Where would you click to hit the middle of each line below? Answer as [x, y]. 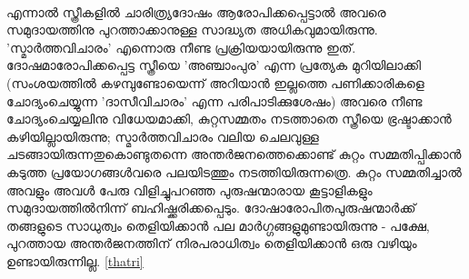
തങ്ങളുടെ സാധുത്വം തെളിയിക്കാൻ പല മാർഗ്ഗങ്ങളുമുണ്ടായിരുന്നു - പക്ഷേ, [218, 225]
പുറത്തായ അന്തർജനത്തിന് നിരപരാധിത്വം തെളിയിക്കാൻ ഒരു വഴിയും [212, 243]
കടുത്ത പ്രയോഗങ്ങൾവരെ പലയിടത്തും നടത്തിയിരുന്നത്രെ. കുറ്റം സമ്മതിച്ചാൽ [234, 171]
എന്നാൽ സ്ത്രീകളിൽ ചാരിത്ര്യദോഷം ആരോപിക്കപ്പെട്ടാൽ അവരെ [196, 11]
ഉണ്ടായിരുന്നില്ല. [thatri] [75, 260]
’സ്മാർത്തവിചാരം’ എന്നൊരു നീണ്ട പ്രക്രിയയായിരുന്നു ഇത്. [181, 47]
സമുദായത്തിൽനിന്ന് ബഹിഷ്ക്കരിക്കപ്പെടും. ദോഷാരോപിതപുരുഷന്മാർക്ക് [211, 208]
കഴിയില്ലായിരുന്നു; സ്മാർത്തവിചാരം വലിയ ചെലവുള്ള [163, 136]
